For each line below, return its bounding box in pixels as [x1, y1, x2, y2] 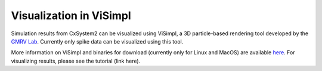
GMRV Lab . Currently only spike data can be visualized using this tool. [11, 38, 184, 45]
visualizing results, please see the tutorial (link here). [11, 57, 141, 64]
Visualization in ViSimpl [11, 9, 131, 22]
